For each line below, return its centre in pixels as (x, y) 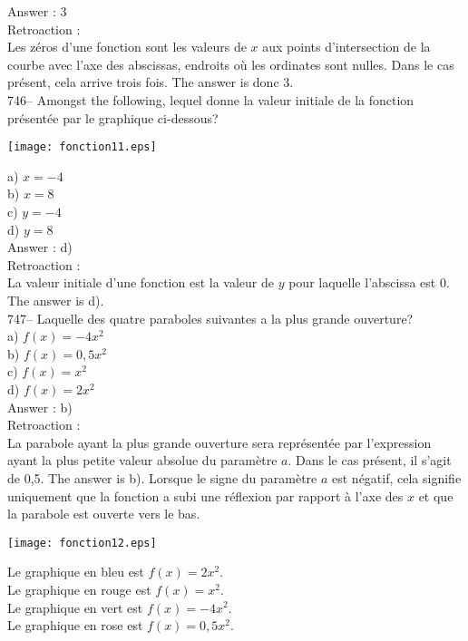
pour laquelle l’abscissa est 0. (369, 282)
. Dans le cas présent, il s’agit (370, 460)
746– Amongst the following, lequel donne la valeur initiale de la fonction (211, 99)
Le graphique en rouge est (79, 589)
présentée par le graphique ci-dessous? (113, 117)
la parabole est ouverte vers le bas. (104, 514)
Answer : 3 (37, 11)
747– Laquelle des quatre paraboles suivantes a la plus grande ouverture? (210, 318)
